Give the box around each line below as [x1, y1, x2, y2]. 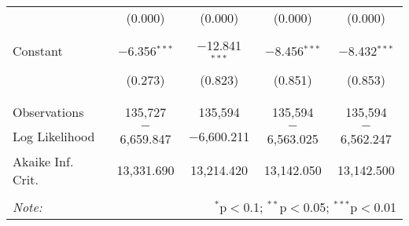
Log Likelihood [13, 127, 95, 146]
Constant [13, 42, 63, 60]
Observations [13, 102, 84, 121]
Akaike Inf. [13, 151, 74, 170]
